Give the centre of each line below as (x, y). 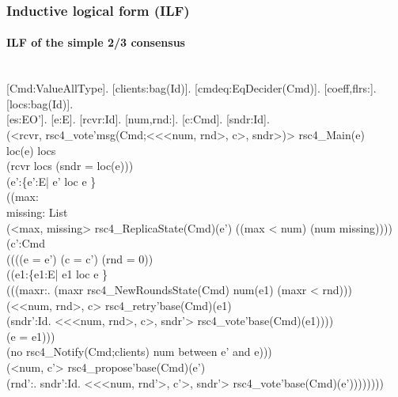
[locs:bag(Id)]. (40, 103)
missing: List (37, 212)
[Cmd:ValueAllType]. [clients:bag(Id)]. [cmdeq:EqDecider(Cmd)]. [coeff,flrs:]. (191, 88)
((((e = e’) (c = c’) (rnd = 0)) (80, 258)
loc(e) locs (31, 150)
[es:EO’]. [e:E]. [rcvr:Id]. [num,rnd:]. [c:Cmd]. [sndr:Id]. (138, 119)
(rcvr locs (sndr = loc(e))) (70, 166)
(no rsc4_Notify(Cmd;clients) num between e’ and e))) (139, 352)
